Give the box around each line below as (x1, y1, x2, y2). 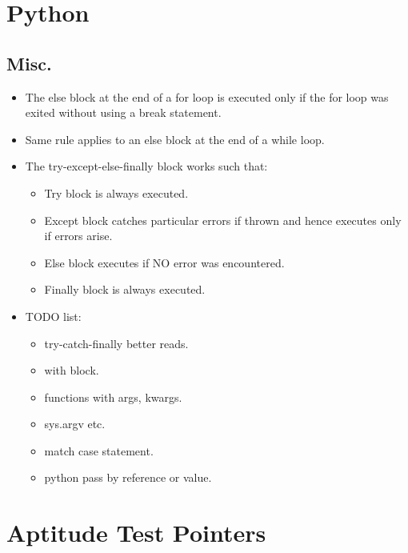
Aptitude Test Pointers (6, 516, 266, 549)
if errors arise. (44, 227, 113, 244)
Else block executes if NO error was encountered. (44, 254, 285, 270)
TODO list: (25, 307, 82, 324)
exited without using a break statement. (25, 104, 222, 121)
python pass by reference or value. (44, 469, 212, 486)
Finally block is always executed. (44, 281, 206, 298)
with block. (44, 362, 99, 379)
